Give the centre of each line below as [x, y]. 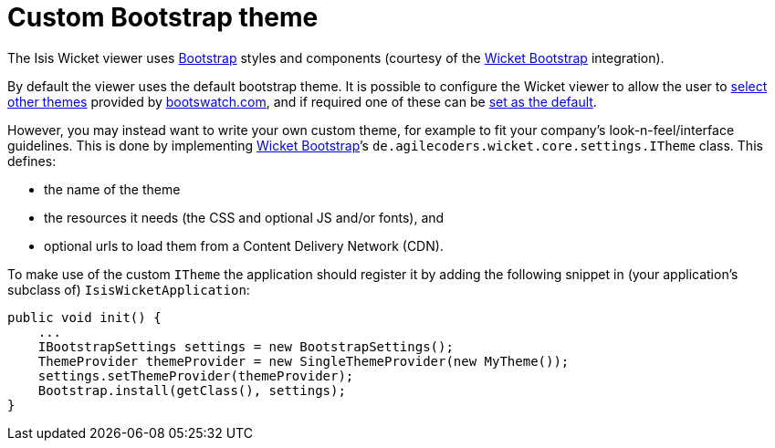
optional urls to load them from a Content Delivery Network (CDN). [244, 245]
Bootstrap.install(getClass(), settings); [192, 390]
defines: [32, 161]
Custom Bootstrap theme [163, 17]
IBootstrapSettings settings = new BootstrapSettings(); [246, 346]
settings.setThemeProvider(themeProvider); [196, 375]
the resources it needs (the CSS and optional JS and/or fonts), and [244, 217]
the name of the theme [112, 189]
